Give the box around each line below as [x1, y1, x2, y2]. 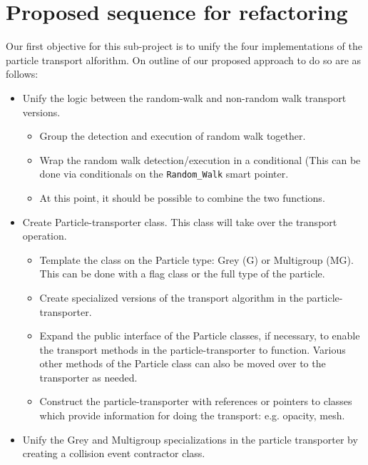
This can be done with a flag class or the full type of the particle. [39, 266, 325, 281]
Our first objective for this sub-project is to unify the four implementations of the [6, 39, 362, 53]
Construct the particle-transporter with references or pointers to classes [39, 394, 352, 409]
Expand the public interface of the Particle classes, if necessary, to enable [39, 328, 360, 343]
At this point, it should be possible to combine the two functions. [39, 190, 325, 205]
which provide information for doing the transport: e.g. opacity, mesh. [39, 408, 345, 423]
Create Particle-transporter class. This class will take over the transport [22, 214, 337, 229]
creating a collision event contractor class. [22, 446, 205, 461]
